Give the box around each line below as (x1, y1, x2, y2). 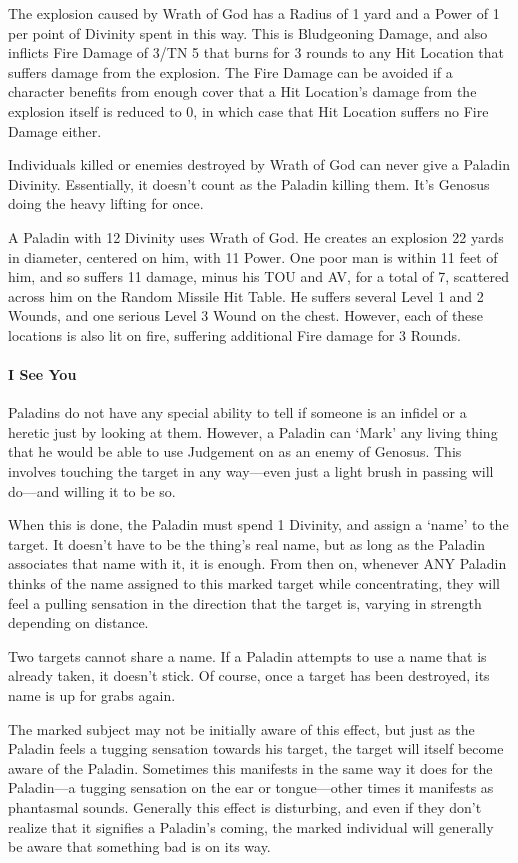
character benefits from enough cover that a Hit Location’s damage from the (8, 81, 477, 102)
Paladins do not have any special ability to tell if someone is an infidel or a (8, 402, 467, 423)
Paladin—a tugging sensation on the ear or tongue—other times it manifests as (8, 777, 494, 798)
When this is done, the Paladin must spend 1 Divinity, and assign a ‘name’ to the (8, 514, 509, 535)
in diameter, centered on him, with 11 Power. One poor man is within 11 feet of (8, 246, 498, 267)
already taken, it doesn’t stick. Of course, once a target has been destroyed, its (8, 665, 490, 686)
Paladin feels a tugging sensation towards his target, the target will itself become (8, 738, 504, 759)
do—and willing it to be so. (8, 480, 176, 501)
